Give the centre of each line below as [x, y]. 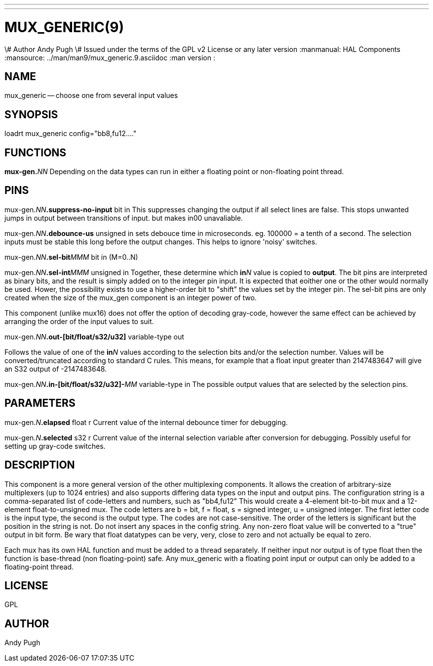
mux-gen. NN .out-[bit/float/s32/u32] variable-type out [94, 336]
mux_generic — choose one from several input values [91, 95]
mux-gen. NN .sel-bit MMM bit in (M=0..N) [71, 257]
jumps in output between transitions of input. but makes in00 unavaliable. [124, 218]
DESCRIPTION [40, 465]
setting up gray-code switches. [55, 446]
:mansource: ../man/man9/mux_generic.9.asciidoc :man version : [110, 57]
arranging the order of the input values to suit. [79, 321]
